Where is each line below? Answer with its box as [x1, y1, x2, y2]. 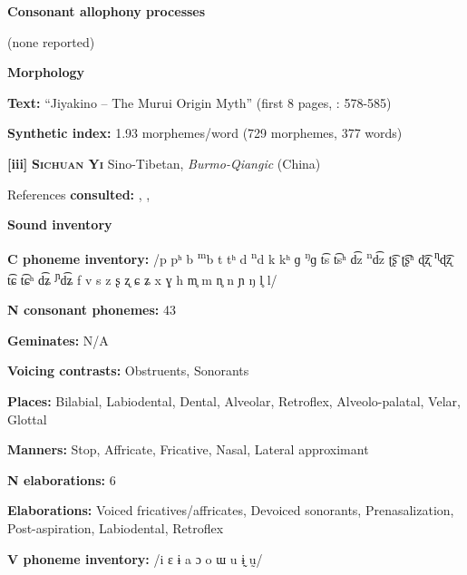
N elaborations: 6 [7, 470, 116, 489]
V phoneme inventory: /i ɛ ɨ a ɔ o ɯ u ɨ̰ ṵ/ [7, 549, 263, 568]
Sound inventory [7, 215, 112, 234]
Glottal [7, 409, 47, 428]
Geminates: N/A [7, 330, 109, 349]
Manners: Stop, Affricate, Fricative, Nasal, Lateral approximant [7, 440, 369, 459]
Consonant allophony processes [7, 2, 206, 20]
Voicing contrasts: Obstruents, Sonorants [7, 361, 249, 380]
